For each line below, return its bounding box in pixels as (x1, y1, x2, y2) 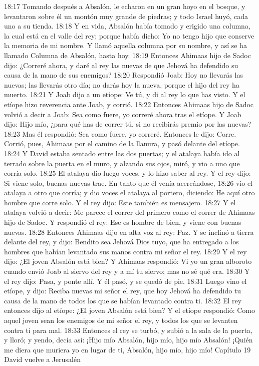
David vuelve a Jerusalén (4, 354, 81, 364)
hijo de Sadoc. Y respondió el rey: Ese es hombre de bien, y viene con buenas (4, 217, 241, 227)
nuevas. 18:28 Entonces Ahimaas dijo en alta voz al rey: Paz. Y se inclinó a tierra (4, 226, 254, 237)
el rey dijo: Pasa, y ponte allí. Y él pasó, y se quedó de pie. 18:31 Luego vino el (4, 275, 247, 286)
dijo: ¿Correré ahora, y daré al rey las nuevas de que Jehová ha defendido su (4, 60, 238, 70)
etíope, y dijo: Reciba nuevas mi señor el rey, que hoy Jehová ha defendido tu (4, 285, 241, 296)
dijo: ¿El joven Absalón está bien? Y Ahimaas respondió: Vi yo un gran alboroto (4, 256, 252, 266)
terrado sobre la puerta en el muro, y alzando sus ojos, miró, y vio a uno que (4, 158, 240, 168)
